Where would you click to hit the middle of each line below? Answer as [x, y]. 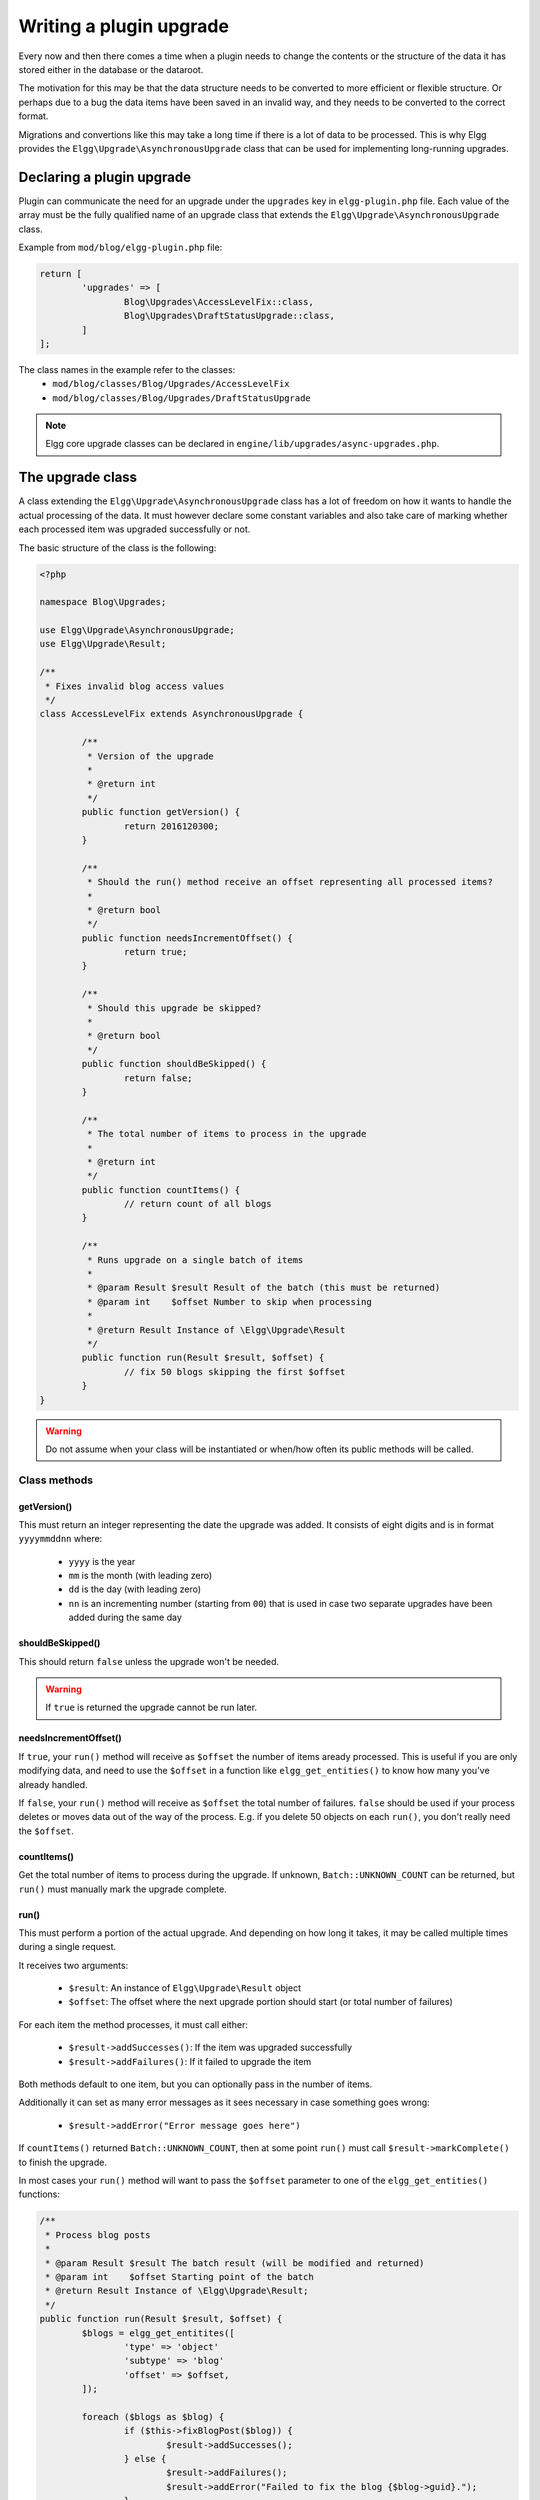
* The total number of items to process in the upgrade [226, 1134]
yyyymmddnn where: [60, 1539]
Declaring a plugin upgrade [105, 176]
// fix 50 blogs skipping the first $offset [234, 1371]
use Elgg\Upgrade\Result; [103, 644]
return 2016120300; [171, 826]
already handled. [53, 1784]
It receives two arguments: [73, 1965]
